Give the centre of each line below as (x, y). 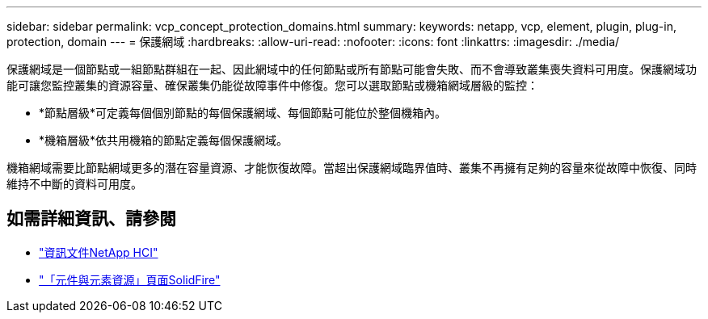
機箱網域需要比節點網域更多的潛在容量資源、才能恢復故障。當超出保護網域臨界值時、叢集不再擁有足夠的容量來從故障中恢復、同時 (352, 168)
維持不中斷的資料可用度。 (74, 184)
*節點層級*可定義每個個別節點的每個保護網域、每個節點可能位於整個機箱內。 (243, 113)
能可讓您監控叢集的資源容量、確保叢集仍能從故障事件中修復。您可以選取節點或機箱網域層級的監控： (272, 85)
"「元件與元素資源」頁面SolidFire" (130, 279)
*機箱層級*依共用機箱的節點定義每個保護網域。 (164, 140)
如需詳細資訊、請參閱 (91, 219)
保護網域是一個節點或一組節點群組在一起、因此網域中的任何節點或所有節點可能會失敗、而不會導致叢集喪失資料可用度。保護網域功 (352, 69)
